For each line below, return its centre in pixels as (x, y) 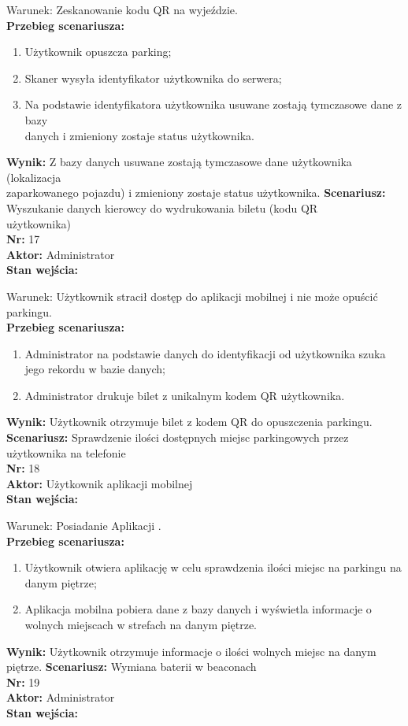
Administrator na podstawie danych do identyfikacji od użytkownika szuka (205, 353)
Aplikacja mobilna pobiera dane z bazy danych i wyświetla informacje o (198, 609)
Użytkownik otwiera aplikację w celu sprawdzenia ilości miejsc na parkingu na (213, 567)
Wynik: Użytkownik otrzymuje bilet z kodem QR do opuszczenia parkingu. (189, 422)
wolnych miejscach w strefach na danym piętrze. (141, 624)
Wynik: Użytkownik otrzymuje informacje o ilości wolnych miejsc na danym (191, 651)
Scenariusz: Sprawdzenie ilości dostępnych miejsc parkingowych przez (178, 437)
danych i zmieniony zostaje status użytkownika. (139, 135)
